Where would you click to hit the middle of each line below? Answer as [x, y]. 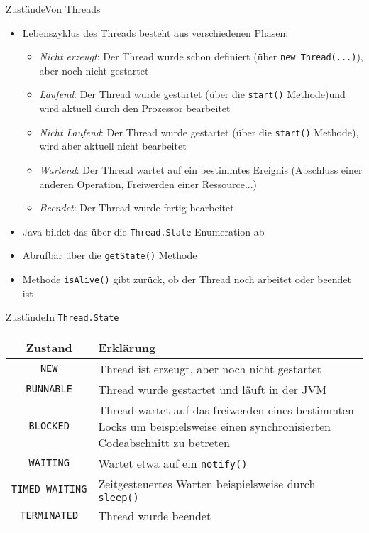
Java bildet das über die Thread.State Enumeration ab [143, 231]
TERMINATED [49, 516]
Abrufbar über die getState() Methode [110, 255]
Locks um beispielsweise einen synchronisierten [214, 426]
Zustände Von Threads [53, 9]
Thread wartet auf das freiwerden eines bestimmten [226, 410]
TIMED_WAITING [49, 489]
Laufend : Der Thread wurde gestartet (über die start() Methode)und [192, 94]
